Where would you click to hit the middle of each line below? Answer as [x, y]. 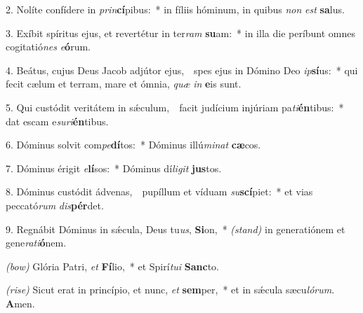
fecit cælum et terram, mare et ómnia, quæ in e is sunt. [124, 84]
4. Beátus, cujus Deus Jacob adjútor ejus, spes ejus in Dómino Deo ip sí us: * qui [182, 70]
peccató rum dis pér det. [55, 205]
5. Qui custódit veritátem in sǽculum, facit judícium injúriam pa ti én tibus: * [175, 107]
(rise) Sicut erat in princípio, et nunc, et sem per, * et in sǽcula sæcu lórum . [170, 290]
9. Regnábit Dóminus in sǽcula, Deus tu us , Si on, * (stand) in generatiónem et [176, 229]
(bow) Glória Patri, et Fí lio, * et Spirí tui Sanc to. [112, 266]
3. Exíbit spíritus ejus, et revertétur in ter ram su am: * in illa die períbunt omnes [181, 33]
